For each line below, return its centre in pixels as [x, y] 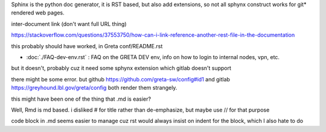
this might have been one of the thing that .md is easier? [81, 99]
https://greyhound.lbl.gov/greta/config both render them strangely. [94, 88]
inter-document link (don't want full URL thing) [69, 24]
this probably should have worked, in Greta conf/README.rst [87, 46]
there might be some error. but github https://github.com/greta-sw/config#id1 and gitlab [121, 79]
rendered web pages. [38, 13]
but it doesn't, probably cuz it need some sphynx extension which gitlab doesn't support [121, 68]
